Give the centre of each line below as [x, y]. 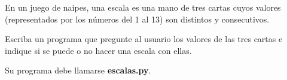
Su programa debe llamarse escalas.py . [78, 70]
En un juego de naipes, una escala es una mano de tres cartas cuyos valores [143, 7]
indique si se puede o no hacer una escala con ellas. [98, 50]
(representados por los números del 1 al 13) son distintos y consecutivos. [137, 19]
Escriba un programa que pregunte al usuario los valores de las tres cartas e [144, 39]
